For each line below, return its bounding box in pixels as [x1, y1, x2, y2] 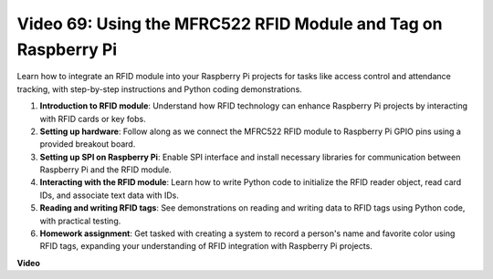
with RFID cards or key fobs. [39, 113, 146, 124]
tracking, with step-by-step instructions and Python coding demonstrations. [16, 83, 303, 95]
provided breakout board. [39, 139, 136, 150]
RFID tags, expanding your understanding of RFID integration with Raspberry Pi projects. [39, 241, 373, 252]
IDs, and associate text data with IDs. [39, 190, 180, 201]
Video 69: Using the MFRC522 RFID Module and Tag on [16, 14, 443, 34]
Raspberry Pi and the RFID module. [39, 164, 173, 175]
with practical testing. [39, 215, 121, 226]
